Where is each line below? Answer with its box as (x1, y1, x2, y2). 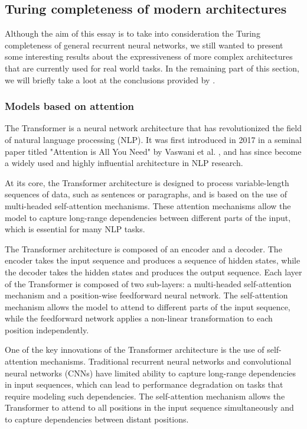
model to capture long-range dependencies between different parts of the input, (5, 211, 291, 223)
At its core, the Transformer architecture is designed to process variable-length (5, 176, 289, 188)
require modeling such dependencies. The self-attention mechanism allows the (5, 389, 285, 402)
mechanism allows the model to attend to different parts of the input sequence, (5, 300, 290, 313)
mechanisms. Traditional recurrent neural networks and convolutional (40, 355, 292, 368)
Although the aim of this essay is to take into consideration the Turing (5, 27, 260, 40)
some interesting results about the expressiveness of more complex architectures (5, 50, 293, 63)
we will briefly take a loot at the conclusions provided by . (5, 73, 215, 86)
